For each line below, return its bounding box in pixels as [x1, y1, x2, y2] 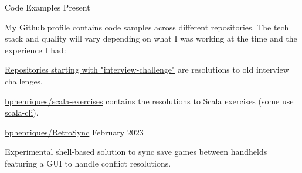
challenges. [5, 74, 43, 87]
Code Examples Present [5, 1, 90, 13]
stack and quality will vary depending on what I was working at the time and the [5, 32, 297, 45]
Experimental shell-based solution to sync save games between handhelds [5, 145, 267, 158]
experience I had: [5, 43, 66, 56]
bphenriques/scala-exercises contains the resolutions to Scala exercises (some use [5, 94, 294, 107]
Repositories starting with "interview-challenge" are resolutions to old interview [5, 63, 289, 76]
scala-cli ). [5, 106, 39, 118]
